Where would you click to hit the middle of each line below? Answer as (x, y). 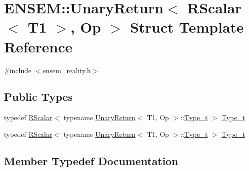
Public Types (39, 97)
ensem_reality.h (67, 70)
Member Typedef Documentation (91, 160)
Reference (38, 46)
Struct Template (187, 27)
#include (18, 70)
